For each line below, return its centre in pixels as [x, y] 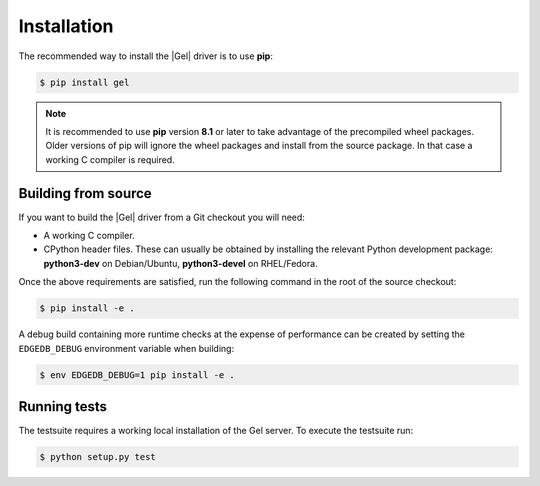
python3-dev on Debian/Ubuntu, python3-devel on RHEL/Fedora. [181, 263]
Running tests [63, 406]
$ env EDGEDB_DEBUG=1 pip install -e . [137, 374]
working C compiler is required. [110, 159]
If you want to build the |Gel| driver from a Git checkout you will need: [161, 217]
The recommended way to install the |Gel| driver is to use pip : [146, 56]
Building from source [85, 193]
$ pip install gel [84, 82]
